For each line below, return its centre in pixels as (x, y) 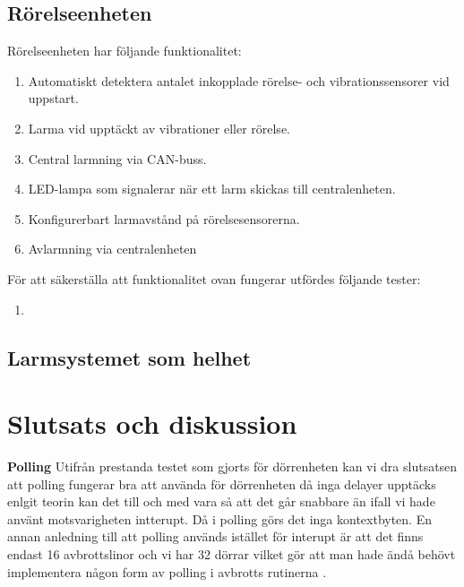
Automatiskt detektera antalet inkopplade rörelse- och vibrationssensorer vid (239, 80)
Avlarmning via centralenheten (112, 249)
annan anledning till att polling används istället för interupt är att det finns (215, 536)
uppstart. (53, 98)
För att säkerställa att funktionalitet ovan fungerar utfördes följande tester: (214, 278)
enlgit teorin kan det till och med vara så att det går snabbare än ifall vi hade (221, 501)
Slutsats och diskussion (152, 423)
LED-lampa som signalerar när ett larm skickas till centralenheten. (212, 189)
